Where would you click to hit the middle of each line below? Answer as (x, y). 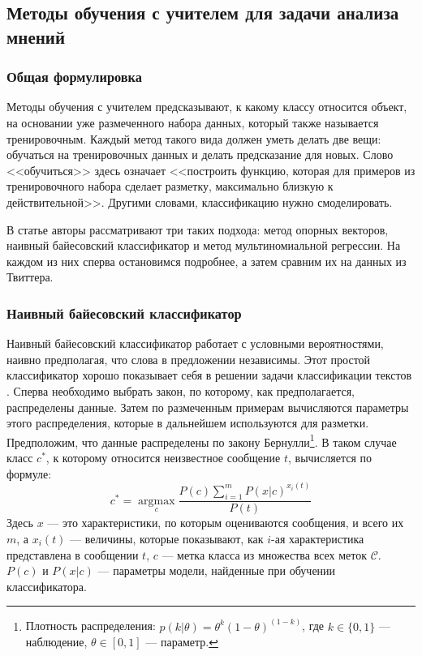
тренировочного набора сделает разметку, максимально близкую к (170, 186)
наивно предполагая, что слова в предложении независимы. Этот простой (189, 359)
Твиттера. (30, 277)
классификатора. (47, 586)
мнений (36, 36)
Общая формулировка (74, 77)
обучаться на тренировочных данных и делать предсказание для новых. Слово (200, 154)
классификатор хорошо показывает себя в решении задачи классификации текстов (209, 375)
